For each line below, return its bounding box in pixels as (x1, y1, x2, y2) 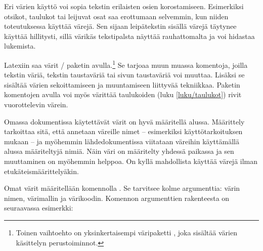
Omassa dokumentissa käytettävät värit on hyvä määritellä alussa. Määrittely (4, 116, 245, 127)
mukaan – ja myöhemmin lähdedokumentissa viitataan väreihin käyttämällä (4, 136, 239, 146)
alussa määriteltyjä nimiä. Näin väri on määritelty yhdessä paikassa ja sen (4, 146, 234, 156)
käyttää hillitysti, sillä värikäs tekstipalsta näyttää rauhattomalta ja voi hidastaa (4, 30, 255, 41)
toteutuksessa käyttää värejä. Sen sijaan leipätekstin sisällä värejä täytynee (4, 21, 237, 31)
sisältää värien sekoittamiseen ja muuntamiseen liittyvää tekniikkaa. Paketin (4, 79, 240, 90)
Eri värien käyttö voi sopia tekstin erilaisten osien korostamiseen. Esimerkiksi (4, 1, 244, 11)
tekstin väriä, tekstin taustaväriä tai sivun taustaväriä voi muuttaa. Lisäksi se (4, 69, 245, 80)
